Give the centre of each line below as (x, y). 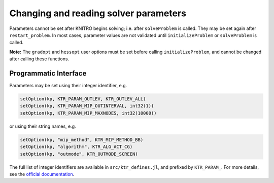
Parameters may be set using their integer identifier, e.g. (68, 86)
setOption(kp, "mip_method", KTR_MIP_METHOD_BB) (82, 140)
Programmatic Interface (48, 73)
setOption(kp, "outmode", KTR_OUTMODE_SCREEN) (79, 154)
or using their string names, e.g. (43, 126)
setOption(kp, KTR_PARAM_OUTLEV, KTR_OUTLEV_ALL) (83, 99)
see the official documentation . (42, 174)
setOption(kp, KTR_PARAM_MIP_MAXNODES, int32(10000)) (88, 113)
